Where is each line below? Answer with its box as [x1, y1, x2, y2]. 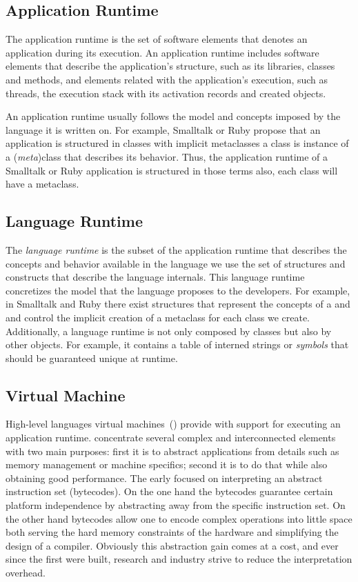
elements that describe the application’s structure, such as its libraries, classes [6, 59, 335, 73]
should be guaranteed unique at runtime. [6, 350, 178, 365]
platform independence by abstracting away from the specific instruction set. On [6, 498, 346, 512]
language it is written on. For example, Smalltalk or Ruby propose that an [6, 122, 321, 137]
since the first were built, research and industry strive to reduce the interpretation [6, 552, 352, 566]
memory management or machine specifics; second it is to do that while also [6, 457, 328, 472]
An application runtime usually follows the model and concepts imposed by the [6, 109, 341, 123]
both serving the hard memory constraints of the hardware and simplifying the [6, 525, 339, 539]
